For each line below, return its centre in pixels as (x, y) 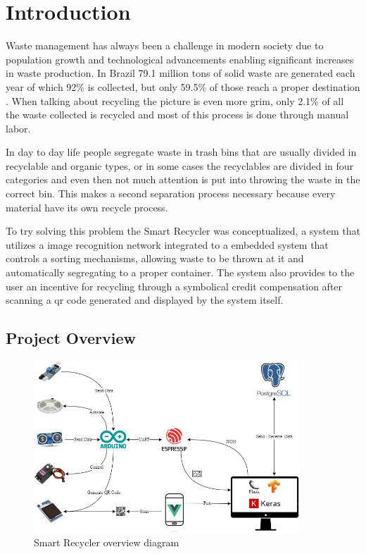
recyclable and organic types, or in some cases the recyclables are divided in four (180, 165)
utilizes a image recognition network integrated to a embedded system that (167, 244)
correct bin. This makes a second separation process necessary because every (171, 193)
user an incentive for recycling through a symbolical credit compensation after (174, 286)
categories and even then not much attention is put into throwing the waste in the (183, 179)
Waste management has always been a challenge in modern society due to (165, 45)
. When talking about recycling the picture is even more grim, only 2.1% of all (175, 100)
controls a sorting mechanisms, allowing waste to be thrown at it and (155, 258)
